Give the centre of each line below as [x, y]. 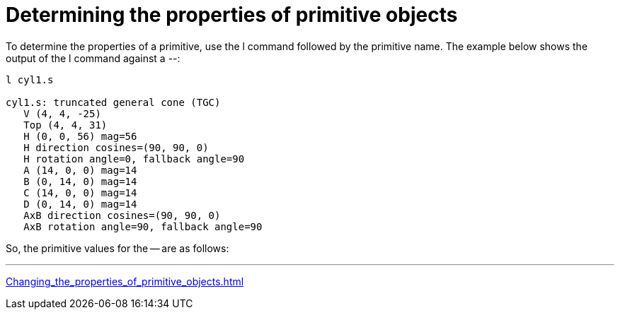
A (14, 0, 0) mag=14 [80, 170]
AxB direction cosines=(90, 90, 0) [122, 215]
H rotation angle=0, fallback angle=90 [134, 159]
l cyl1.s [30, 79]
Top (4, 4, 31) [65, 125]
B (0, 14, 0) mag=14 [80, 181]
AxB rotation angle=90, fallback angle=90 [143, 226]
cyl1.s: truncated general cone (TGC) [113, 102]
